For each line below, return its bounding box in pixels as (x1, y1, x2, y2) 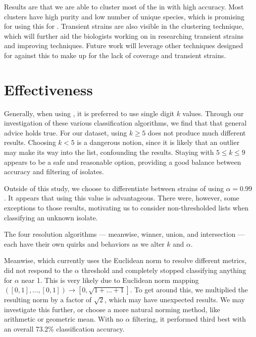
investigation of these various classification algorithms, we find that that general (4, 118, 247, 128)
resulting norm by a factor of (4, 294, 92, 305)
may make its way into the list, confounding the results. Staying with (4, 147, 214, 157)
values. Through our (182, 108, 244, 118)
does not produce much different (148, 127, 246, 137)
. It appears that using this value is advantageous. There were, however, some (4, 193, 240, 203)
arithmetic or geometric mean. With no (4, 314, 123, 324)
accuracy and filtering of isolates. (4, 166, 104, 177)
